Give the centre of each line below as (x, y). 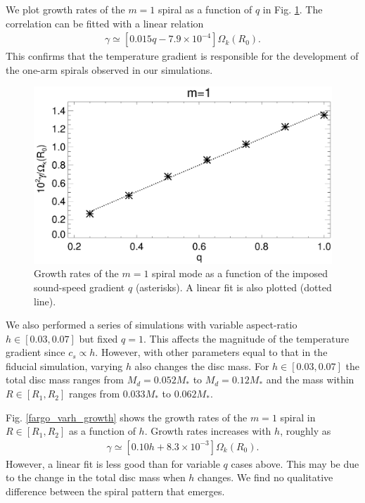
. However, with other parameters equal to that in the (211, 352)
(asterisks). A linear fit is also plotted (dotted (233, 287)
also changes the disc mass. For (202, 365)
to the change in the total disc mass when (96, 477)
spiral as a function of (205, 9)
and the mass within (310, 380)
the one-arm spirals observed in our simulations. (109, 69)
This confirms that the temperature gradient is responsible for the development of (182, 56)
